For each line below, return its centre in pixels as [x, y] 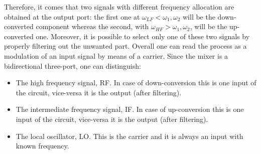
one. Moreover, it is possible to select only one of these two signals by [143, 36]
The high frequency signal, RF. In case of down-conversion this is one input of [136, 83]
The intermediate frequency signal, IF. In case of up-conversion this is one [130, 109]
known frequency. [42, 146]
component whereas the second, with [92, 26]
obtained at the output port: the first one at [72, 16]
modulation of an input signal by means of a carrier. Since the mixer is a [116, 55]
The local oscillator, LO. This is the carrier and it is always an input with [129, 136]
